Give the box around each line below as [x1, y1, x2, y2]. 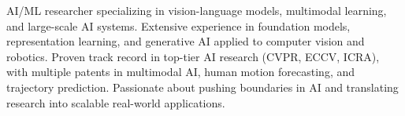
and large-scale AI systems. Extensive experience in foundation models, [6, 17, 351, 34]
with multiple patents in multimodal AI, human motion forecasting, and [6, 63, 355, 80]
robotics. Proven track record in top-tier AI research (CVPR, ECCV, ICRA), [6, 48, 380, 64]
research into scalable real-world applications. [6, 94, 225, 111]
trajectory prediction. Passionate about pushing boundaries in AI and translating [6, 78, 399, 95]
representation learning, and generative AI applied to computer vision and [6, 33, 365, 49]
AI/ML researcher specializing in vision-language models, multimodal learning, [6, 2, 387, 18]
